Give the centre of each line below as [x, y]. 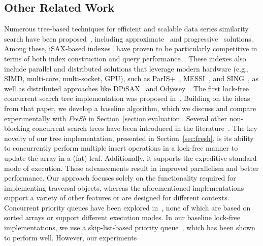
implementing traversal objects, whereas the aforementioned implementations [124, 187]
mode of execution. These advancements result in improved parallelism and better [131, 168]
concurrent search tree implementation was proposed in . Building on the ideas [127, 98]
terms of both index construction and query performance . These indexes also [125, 58]
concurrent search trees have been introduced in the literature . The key [145, 128]
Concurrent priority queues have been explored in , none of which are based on [127, 207]
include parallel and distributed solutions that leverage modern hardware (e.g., [126, 68]
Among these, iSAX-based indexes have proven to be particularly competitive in [131, 48]
